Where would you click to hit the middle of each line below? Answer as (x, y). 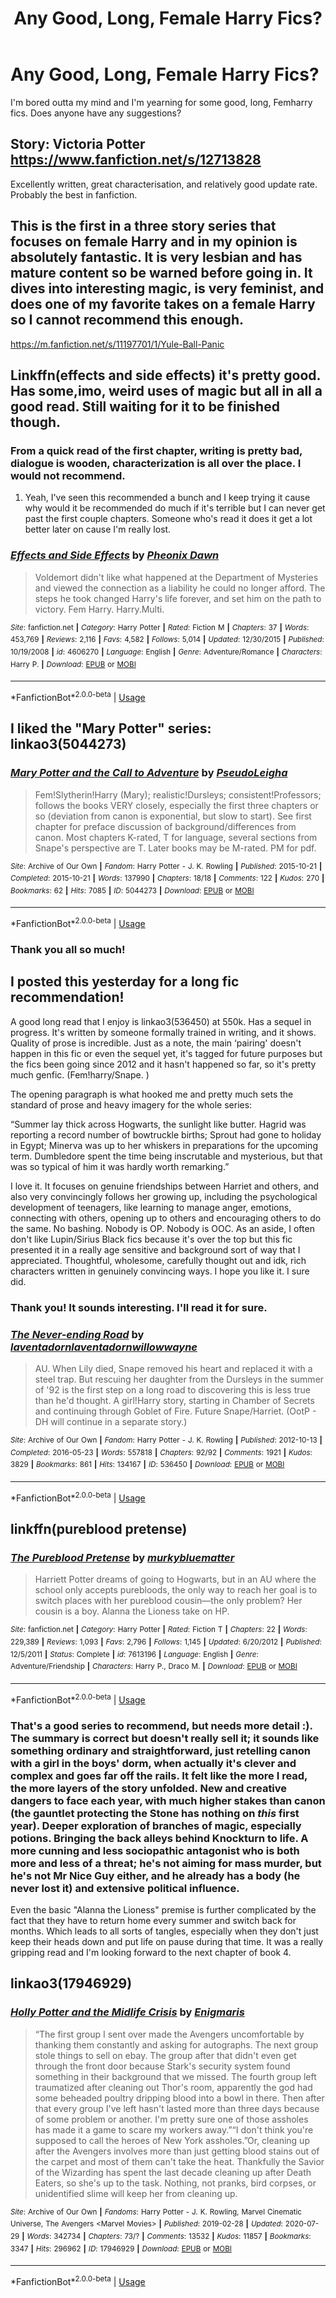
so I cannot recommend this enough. (127, 320)
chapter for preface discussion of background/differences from (165, 826)
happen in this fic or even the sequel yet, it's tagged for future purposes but (166, 1053)
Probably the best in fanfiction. (74, 194)
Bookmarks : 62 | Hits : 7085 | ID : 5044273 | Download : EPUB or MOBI (132, 890)
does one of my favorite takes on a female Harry (163, 304)
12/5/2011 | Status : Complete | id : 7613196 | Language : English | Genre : (134, 1654)
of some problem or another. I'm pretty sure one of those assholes (171, 2119)
